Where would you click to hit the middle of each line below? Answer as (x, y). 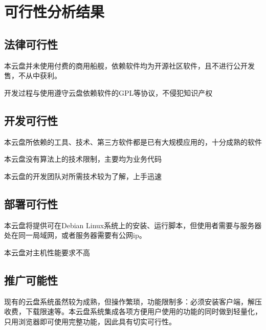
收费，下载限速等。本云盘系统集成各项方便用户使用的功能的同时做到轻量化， (133, 311)
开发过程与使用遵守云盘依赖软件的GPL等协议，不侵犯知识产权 (108, 92)
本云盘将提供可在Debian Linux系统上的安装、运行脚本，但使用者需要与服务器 (133, 225)
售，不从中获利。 (33, 75)
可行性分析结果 (54, 12)
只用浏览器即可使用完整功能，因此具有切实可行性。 (90, 321)
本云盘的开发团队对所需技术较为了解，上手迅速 (83, 176)
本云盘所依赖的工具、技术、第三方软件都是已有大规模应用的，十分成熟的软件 (133, 141)
